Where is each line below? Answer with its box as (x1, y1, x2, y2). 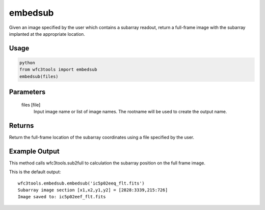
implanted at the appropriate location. (9, 31, 85, 37)
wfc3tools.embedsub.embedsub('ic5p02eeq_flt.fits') (18, 180, 145, 186)
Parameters (9, 88, 46, 96)
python (19, 60, 35, 66)
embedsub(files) (19, 73, 59, 79)
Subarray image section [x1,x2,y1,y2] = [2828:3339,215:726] (18, 187, 168, 193)
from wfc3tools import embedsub (19, 67, 98, 72)
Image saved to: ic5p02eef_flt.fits (18, 194, 106, 200)
